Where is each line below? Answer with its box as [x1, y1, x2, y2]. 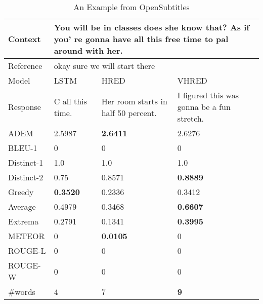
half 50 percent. [101, 106, 157, 119]
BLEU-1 [8, 142, 37, 154]
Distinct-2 [8, 171, 43, 183]
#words [8, 286, 35, 297]
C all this [54, 95, 87, 107]
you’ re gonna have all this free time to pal [54, 33, 229, 45]
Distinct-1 [8, 157, 43, 168]
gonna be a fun [177, 101, 231, 112]
